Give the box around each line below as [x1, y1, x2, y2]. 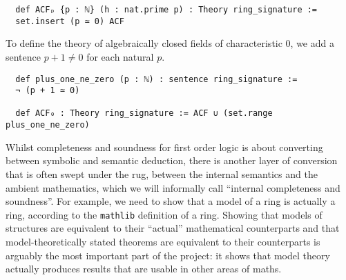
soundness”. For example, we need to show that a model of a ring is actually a [6, 194, 336, 208]
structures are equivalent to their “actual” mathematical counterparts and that [6, 221, 340, 235]
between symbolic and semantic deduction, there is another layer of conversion [6, 153, 338, 168]
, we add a [290, 36, 334, 50]
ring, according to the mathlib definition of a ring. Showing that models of [6, 207, 323, 221]
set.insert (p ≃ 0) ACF [15, 16, 124, 26]
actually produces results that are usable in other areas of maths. [6, 261, 282, 276]
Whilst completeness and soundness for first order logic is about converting [6, 139, 323, 154]
